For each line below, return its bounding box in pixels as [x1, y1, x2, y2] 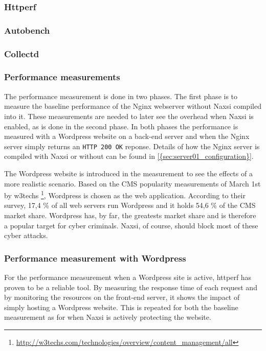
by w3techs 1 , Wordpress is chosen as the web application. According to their [4, 189, 246, 200]
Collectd [4, 47, 39, 60]
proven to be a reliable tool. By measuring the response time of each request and [4, 282, 257, 292]
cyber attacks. [4, 230, 48, 241]
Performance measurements [4, 71, 120, 83]
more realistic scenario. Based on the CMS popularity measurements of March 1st [4, 178, 261, 189]
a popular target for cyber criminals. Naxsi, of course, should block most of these [4, 220, 258, 230]
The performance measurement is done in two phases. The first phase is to [4, 90, 238, 101]
